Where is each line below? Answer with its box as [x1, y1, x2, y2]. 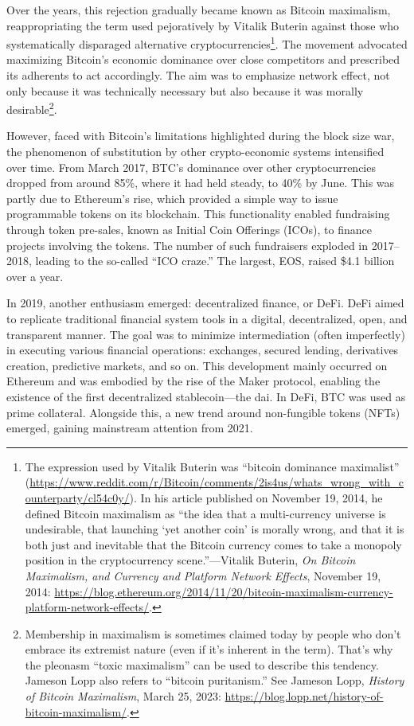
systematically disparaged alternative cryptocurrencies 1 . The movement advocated [6, 33, 408, 52]
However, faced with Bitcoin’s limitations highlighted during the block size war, [6, 127, 395, 144]
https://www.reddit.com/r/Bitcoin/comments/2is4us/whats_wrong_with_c [29, 474, 404, 490]
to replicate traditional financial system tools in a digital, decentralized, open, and [6, 310, 408, 326]
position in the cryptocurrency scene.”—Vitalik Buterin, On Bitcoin [25, 552, 356, 568]
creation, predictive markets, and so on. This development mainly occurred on [6, 357, 388, 373]
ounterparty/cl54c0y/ [25, 489, 130, 505]
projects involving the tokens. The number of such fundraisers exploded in [6, 236, 369, 253]
